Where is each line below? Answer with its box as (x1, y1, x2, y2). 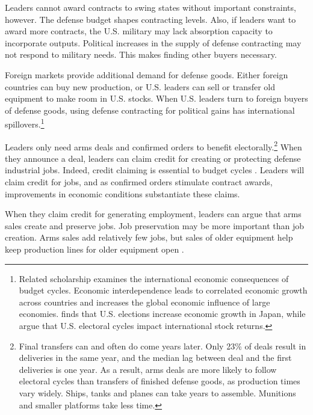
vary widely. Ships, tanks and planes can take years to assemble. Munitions (19, 386, 296, 399)
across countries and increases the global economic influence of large (19, 295, 270, 308)
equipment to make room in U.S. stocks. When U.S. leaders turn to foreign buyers (5, 92, 308, 105)
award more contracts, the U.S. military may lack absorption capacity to (5, 25, 273, 37)
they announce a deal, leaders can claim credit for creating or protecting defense (5, 152, 301, 164)
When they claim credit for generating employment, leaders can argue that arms (5, 207, 302, 220)
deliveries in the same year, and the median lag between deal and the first (19, 351, 292, 364)
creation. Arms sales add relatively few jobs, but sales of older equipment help (5, 231, 293, 244)
